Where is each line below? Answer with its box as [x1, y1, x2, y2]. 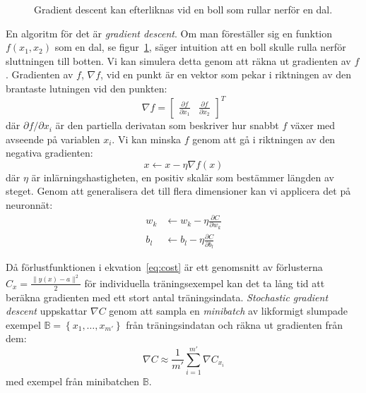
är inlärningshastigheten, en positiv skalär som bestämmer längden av [31, 169, 334, 184]
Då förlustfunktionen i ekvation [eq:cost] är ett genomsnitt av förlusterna [6, 260, 323, 274]
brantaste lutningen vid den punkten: [6, 80, 167, 95]
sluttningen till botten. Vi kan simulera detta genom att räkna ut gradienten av [6, 53, 351, 68]
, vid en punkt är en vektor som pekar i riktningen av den [100, 67, 352, 82]
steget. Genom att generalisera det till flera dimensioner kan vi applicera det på [6, 183, 351, 198]
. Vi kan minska [112, 131, 182, 146]
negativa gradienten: [6, 145, 93, 160]
